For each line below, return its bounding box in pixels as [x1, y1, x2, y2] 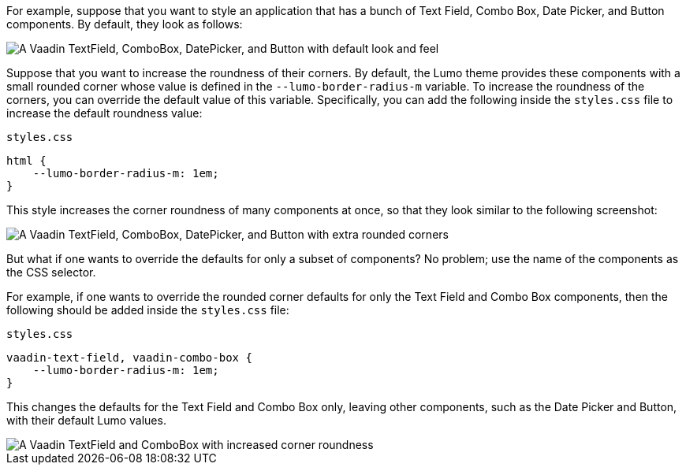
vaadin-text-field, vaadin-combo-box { [6, 351, 252, 364]
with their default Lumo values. [6, 414, 166, 427]
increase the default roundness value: [6, 106, 203, 120]
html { [6, 154, 47, 167]
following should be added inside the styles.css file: [6, 303, 289, 317]
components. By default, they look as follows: [6, 17, 243, 31]
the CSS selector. [6, 265, 96, 279]
